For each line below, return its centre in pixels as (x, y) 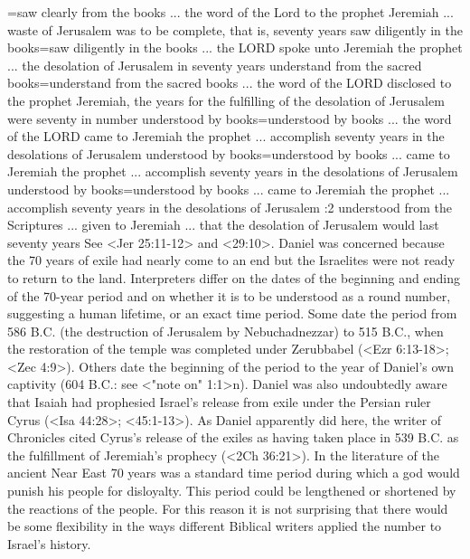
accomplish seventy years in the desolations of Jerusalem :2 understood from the (230, 207)
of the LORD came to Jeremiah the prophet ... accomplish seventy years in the (226, 136)
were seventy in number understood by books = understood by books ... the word (230, 118)
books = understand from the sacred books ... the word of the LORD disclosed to (230, 83)
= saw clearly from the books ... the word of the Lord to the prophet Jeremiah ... (230, 12)
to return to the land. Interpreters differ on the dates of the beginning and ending (234, 277)
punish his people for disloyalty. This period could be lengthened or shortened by (232, 491)
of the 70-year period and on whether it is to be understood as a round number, (229, 295)
